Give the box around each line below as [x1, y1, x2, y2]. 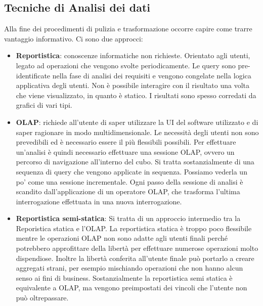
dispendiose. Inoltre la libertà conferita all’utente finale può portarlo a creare [16, 252, 254, 263]
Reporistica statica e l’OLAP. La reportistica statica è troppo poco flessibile [16, 223, 252, 233]
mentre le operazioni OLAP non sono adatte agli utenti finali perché [16, 233, 228, 243]
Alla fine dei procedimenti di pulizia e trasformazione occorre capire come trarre [4, 23, 252, 34]
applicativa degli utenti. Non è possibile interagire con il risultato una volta [16, 80, 250, 91]
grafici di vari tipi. [16, 100, 72, 110]
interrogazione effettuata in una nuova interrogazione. [16, 196, 182, 206]
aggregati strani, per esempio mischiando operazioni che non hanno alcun [16, 263, 243, 273]
